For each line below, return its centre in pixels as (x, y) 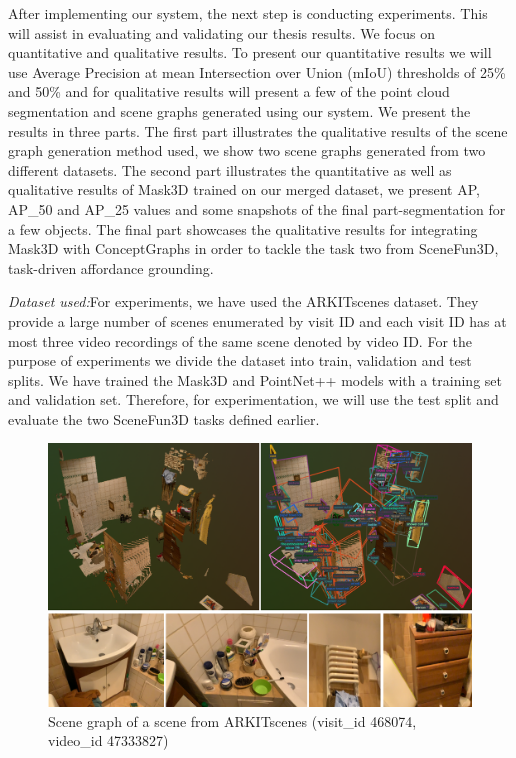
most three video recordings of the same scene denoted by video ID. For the (240, 340)
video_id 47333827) (108, 740)
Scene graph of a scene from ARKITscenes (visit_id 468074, (232, 720)
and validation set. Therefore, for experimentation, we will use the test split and (253, 399)
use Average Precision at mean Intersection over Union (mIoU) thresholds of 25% (257, 71)
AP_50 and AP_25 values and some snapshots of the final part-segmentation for (257, 208)
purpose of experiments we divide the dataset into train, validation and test (240, 360)
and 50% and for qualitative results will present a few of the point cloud (229, 91)
